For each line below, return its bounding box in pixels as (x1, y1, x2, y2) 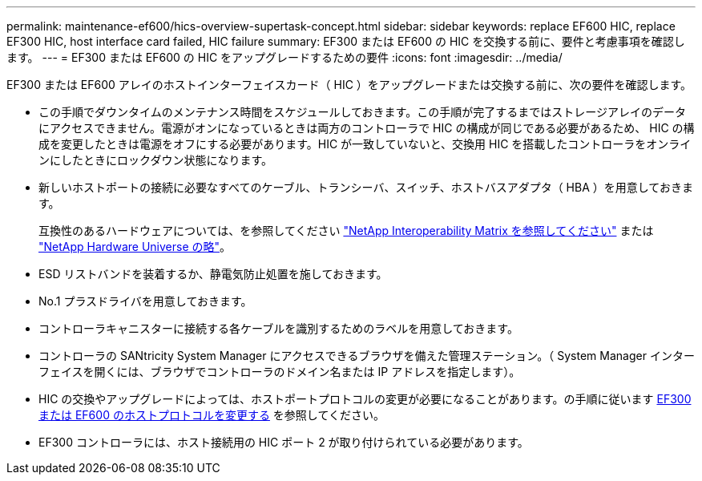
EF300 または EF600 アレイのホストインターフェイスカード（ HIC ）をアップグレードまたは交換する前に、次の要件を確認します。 (6, 78, 692, 91)
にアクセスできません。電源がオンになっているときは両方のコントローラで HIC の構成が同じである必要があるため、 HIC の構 (38, 121, 695, 135)
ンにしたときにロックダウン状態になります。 (38, 153, 273, 167)
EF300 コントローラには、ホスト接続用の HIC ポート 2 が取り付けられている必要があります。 (38, 435, 529, 449)
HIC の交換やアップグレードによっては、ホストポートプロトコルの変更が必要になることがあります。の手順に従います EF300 (38, 392, 692, 406)
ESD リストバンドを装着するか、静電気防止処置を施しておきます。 (38, 267, 388, 281)
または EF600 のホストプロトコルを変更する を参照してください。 (38, 408, 385, 422)
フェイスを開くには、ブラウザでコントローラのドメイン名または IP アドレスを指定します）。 (38, 365, 521, 378)
